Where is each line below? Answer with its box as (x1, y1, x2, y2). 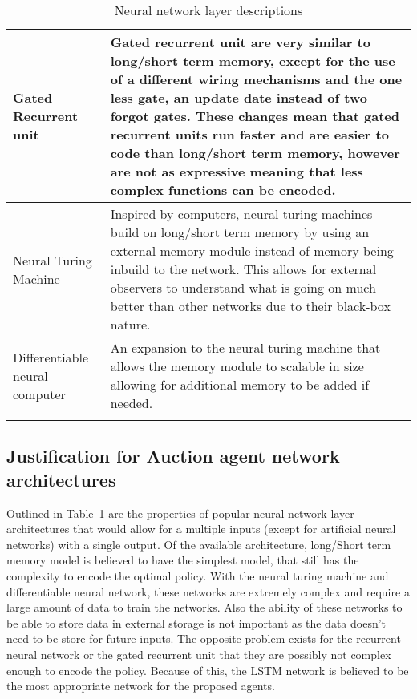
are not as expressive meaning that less (110, 162, 363, 180)
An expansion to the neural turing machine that (110, 338, 381, 357)
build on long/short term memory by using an (110, 223, 370, 241)
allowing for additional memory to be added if (110, 375, 370, 394)
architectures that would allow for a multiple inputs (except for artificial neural (6, 520, 396, 537)
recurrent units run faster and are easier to (110, 125, 389, 143)
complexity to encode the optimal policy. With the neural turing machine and (6, 567, 389, 584)
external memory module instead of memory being (110, 241, 394, 260)
